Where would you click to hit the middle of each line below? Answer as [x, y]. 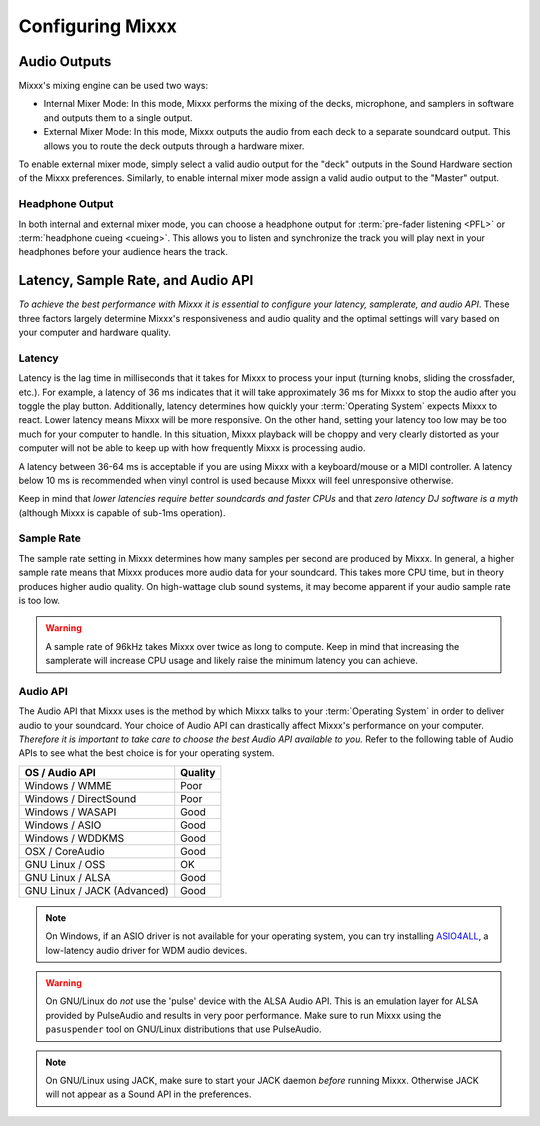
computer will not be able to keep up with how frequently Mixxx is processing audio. [192, 448]
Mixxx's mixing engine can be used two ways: [113, 86]
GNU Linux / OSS [65, 864]
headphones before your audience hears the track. [123, 252]
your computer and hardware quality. [95, 332]
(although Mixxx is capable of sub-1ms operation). [122, 512]
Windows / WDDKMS [74, 838]
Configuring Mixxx [97, 26]
